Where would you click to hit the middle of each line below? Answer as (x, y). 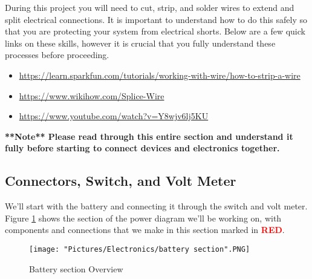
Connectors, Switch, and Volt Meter (121, 181)
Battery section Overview (76, 268)
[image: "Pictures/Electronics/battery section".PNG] (140, 249)
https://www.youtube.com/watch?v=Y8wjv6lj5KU (114, 116)
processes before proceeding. (57, 55)
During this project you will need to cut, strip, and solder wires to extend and (150, 7)
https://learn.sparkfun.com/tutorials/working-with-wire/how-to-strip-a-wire (160, 75)
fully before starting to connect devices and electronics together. (142, 148)
